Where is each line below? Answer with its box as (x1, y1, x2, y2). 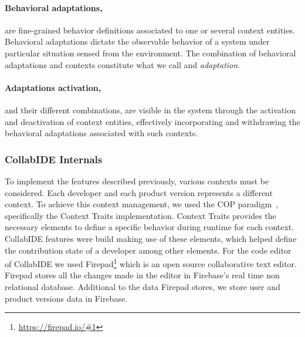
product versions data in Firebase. (5, 292, 128, 304)
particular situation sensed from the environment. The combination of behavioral (5, 46, 296, 59)
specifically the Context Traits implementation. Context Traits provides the (5, 209, 276, 221)
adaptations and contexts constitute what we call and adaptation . (5, 58, 240, 70)
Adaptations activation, (5, 81, 101, 93)
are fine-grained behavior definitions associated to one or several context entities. (5, 23, 295, 36)
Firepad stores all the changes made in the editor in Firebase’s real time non (5, 269, 280, 281)
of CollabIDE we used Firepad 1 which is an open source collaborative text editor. (5, 256, 297, 269)
